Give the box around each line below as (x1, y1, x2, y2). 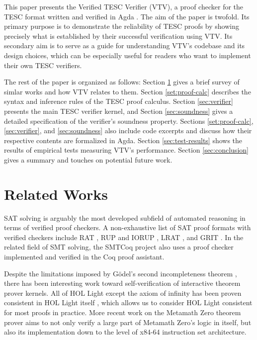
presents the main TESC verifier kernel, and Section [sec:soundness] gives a (4, 105, 233, 116)
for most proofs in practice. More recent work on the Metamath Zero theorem (4, 307, 241, 317)
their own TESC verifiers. (4, 60, 82, 70)
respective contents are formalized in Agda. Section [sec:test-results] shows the (4, 135, 243, 145)
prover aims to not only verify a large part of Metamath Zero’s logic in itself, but (4, 317, 252, 327)
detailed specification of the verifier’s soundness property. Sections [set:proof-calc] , (4, 115, 254, 126)
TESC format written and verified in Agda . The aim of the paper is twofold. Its (4, 11, 250, 21)
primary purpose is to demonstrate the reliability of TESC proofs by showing (4, 21, 239, 31)
